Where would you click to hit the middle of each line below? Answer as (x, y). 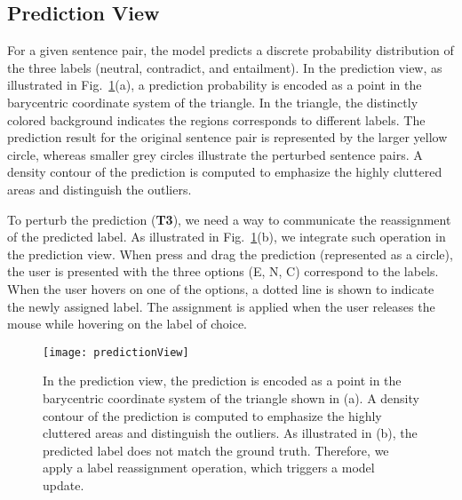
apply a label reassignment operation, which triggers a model (209, 468)
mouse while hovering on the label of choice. (127, 324)
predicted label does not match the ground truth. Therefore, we (216, 450)
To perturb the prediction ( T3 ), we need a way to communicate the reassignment (229, 219)
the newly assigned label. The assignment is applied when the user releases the (221, 306)
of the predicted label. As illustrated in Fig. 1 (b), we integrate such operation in (227, 237)
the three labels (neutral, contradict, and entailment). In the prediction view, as (225, 67)
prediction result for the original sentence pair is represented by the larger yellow (227, 137)
